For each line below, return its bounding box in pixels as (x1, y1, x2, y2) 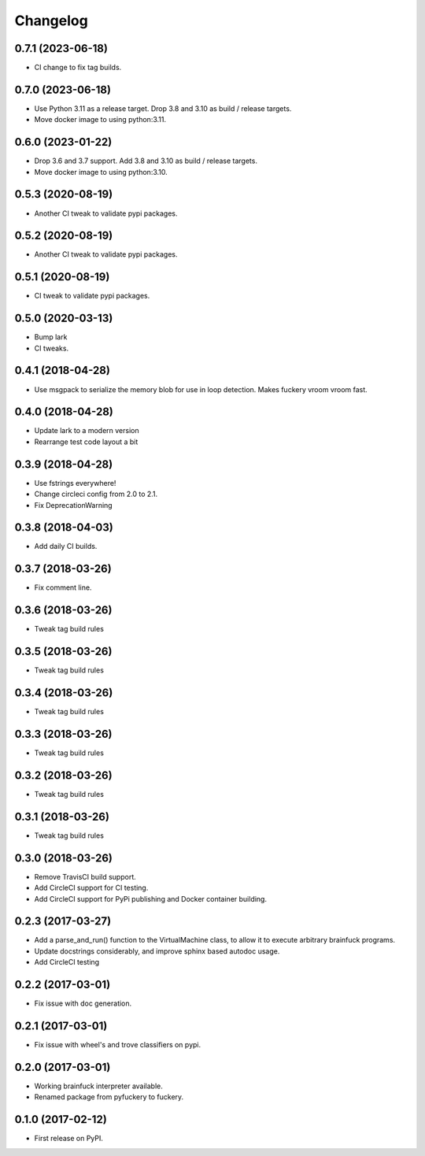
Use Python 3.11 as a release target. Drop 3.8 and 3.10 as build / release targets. (34, 103, 292, 113)
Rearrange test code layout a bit (34, 437, 139, 446)
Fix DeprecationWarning (34, 500, 113, 509)
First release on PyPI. (34, 1134, 104, 1143)
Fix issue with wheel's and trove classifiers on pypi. (34, 1040, 201, 1049)
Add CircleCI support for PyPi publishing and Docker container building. (34, 894, 268, 903)
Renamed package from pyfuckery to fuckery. (34, 1092, 184, 1102)
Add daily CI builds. (34, 542, 98, 551)
